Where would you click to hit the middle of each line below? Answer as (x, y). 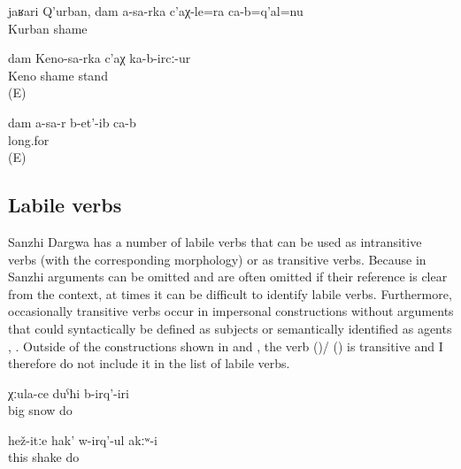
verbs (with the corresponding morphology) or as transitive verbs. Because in (217, 259)
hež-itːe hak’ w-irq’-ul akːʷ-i (83, 439)
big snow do (40, 410)
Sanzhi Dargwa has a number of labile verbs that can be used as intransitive (215, 241)
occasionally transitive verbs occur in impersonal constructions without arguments (231, 311)
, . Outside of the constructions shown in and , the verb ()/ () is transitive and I (226, 346)
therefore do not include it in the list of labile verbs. (149, 363)
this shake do (44, 457)
